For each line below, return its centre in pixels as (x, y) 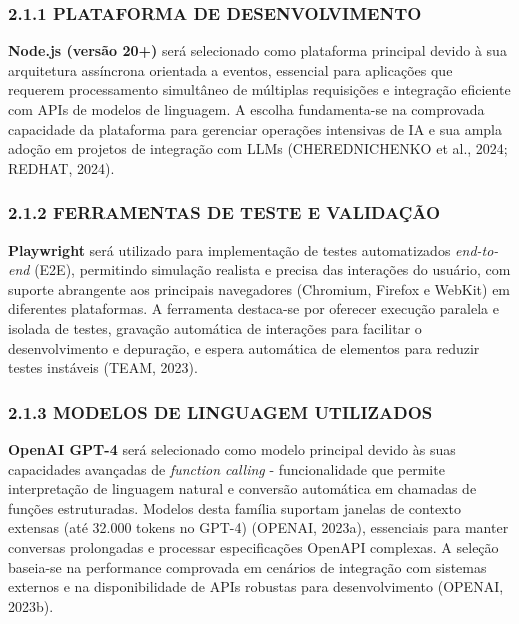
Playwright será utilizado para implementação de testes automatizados (229, 249)
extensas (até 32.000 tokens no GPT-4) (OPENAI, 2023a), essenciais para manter (258, 527)
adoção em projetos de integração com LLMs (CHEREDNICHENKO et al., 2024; (258, 148)
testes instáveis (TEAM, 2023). (103, 367)
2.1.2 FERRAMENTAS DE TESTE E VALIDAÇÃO (224, 212)
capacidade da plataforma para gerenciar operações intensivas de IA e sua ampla (255, 128)
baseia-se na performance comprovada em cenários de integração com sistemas (247, 566)
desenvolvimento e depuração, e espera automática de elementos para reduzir (244, 347)
